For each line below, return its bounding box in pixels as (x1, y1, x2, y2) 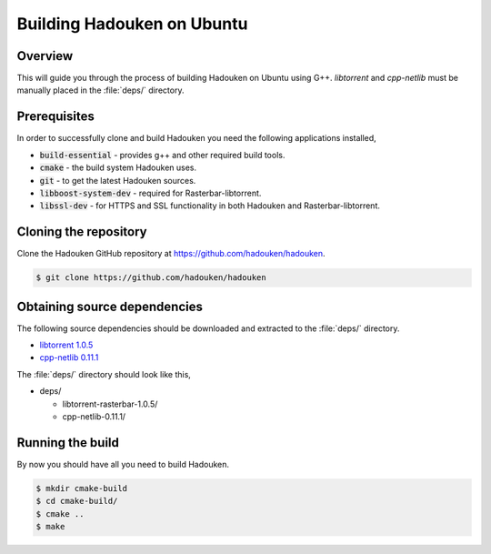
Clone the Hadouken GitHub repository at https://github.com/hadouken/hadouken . (16, 248, 326, 259)
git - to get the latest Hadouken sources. (39, 175, 196, 186)
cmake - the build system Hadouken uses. (39, 162, 197, 173)
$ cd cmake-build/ (35, 496, 118, 507)
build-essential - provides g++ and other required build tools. (39, 149, 286, 160)
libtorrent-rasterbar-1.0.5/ (62, 398, 158, 409)
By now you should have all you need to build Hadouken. (16, 458, 230, 469)
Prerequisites (16, 109, 95, 125)
